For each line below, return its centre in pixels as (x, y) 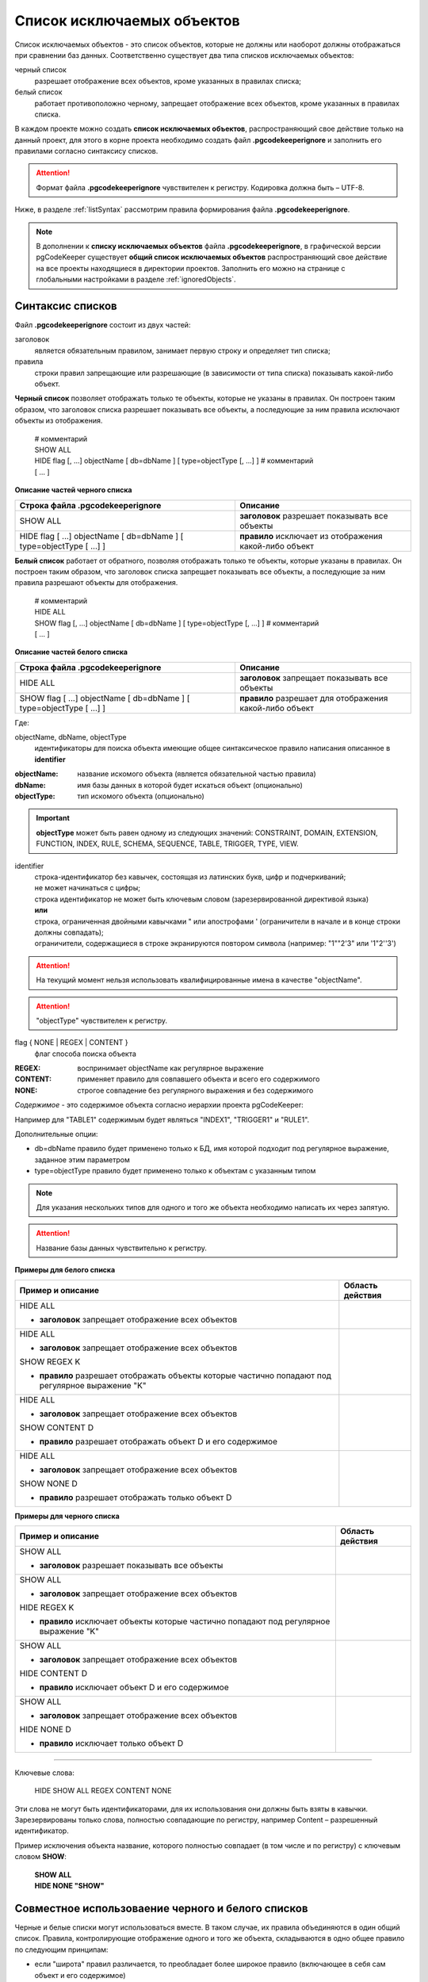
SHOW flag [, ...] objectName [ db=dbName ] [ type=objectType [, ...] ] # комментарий (177, 623)
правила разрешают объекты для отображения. (96, 583)
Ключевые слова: (44, 1773)
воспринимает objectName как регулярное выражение (171, 1068)
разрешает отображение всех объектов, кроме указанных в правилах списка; (168, 81)
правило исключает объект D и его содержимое (134, 1687)
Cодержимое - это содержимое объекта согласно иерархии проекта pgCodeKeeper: (159, 1105)
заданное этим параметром (82, 1159)
